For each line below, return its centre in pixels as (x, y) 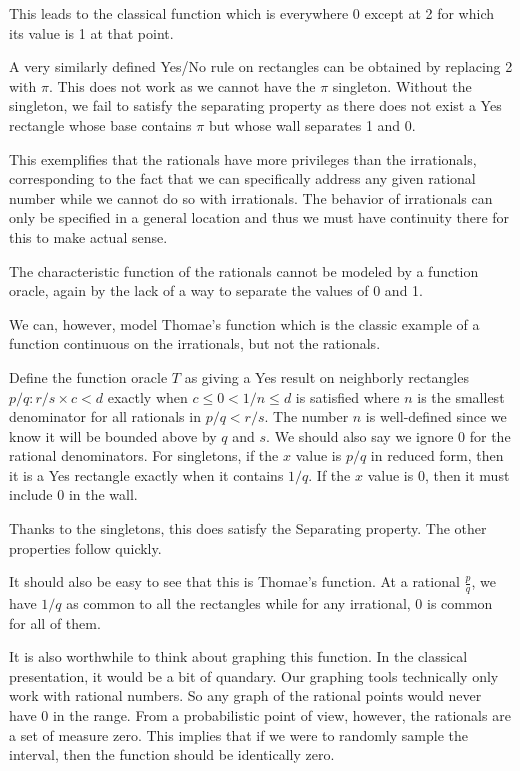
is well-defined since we (436, 416)
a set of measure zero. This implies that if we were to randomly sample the (238, 734)
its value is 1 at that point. (91, 32)
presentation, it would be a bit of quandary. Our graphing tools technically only (254, 675)
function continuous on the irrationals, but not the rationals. (195, 343)
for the (490, 435)
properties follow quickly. (85, 547)
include (31, 494)
